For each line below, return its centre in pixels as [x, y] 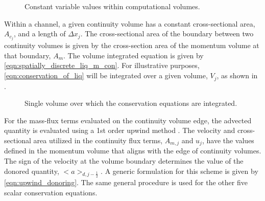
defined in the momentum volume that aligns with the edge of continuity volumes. [133, 151]
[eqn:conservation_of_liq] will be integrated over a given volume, [106, 75]
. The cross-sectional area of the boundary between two [167, 33]
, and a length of [40, 33]
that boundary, [28, 55]
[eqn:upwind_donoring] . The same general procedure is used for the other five [126, 182]
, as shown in [237, 75]
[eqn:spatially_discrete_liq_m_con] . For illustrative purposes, [102, 65]
